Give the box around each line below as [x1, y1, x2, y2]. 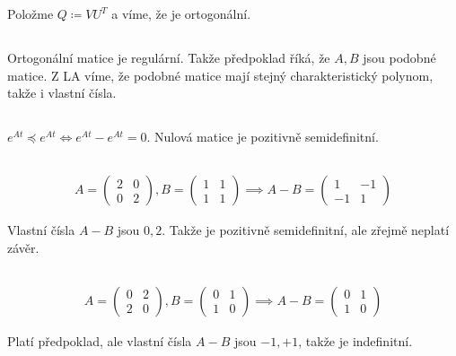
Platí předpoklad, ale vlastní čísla [7, 331, 192, 350]
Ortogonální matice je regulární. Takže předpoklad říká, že [7, 48, 330, 66]
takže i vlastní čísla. [7, 83, 117, 102]
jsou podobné [363, 48, 436, 66]
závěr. [7, 238, 39, 256]
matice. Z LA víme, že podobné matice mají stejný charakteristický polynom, [7, 65, 434, 84]
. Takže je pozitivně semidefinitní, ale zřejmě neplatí [162, 221, 450, 239]
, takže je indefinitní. [298, 331, 413, 350]
